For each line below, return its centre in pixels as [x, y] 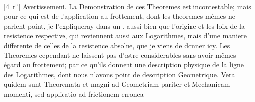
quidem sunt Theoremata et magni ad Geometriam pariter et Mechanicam [117, 84]
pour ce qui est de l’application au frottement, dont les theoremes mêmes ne [120, 16]
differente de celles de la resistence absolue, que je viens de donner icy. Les [117, 45]
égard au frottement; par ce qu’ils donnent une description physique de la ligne [124, 65]
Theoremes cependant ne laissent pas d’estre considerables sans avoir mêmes [120, 55]
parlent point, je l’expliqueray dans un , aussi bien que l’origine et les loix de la [125, 25]
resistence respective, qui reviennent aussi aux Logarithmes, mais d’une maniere [125, 35]
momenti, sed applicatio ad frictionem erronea [74, 94]
